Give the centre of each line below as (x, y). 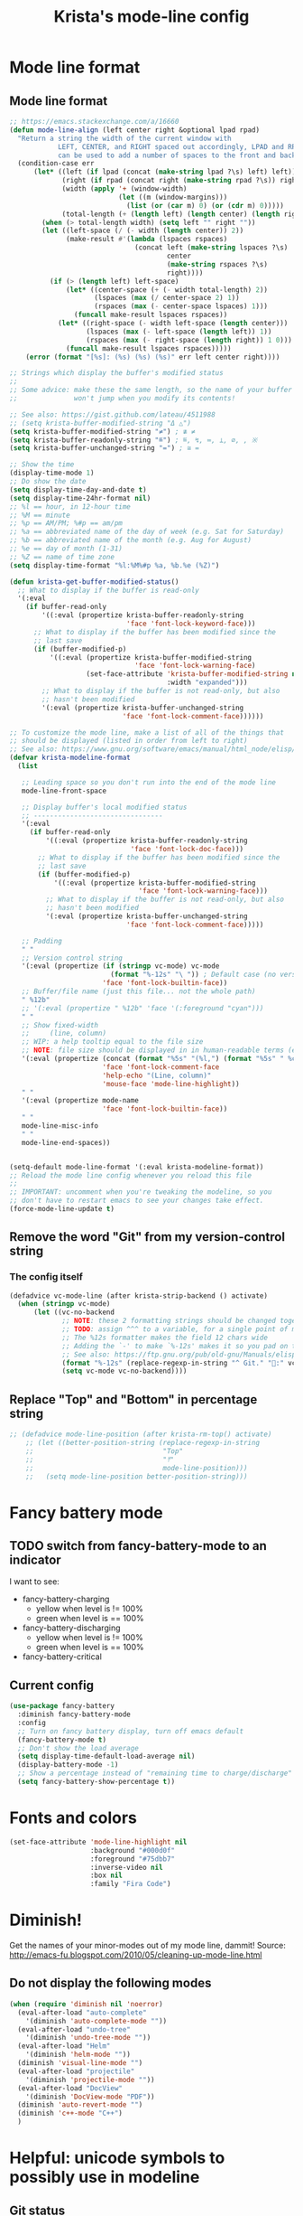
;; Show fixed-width (60, 1025)
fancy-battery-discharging (71, 1628)
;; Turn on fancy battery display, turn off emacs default (131, 1731)
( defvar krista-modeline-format (70, 758)
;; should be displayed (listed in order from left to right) (129, 741)
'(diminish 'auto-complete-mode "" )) (96, 2021)
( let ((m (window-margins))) (173, 197)
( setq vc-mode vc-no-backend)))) (124, 1371)
